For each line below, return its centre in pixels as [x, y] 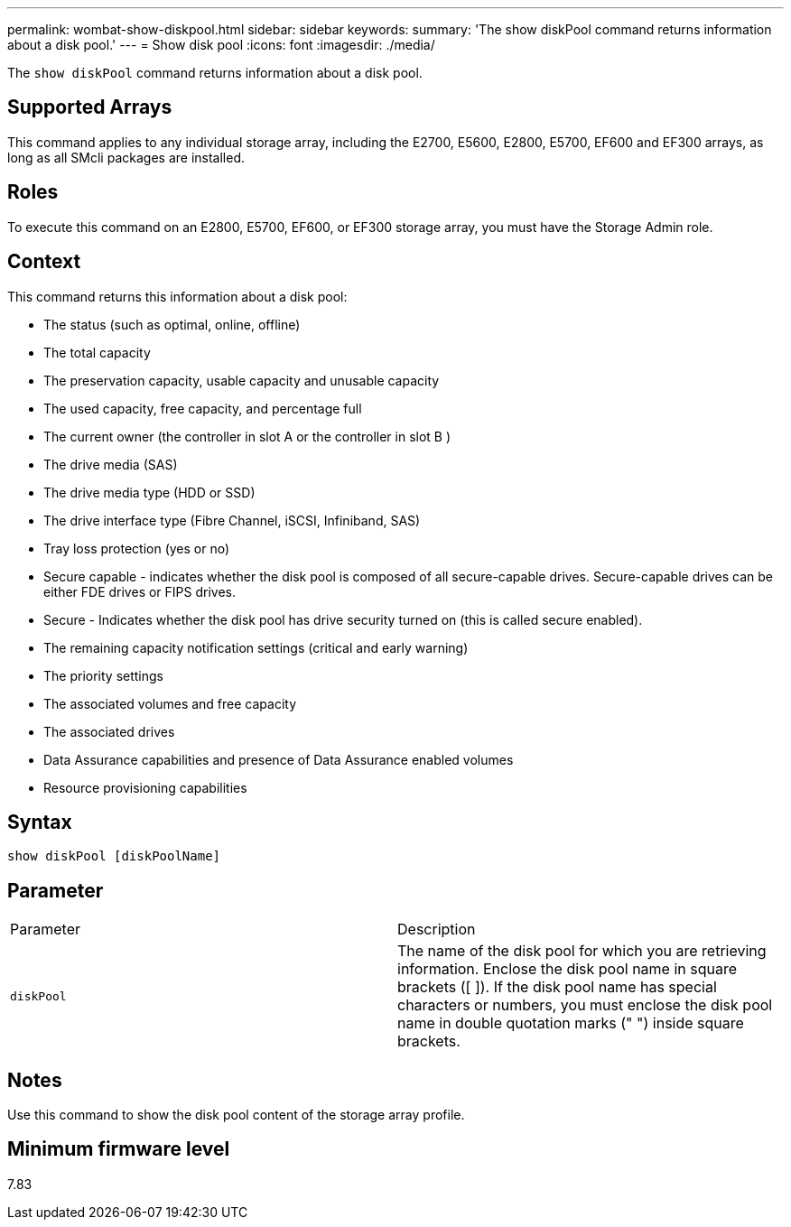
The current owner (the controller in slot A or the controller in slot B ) [247, 436]
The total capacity [97, 352]
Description [437, 930]
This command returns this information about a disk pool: [177, 296]
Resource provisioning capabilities [145, 787]
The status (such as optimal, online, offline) [172, 324]
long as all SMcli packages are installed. [126, 157]
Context [44, 262]
